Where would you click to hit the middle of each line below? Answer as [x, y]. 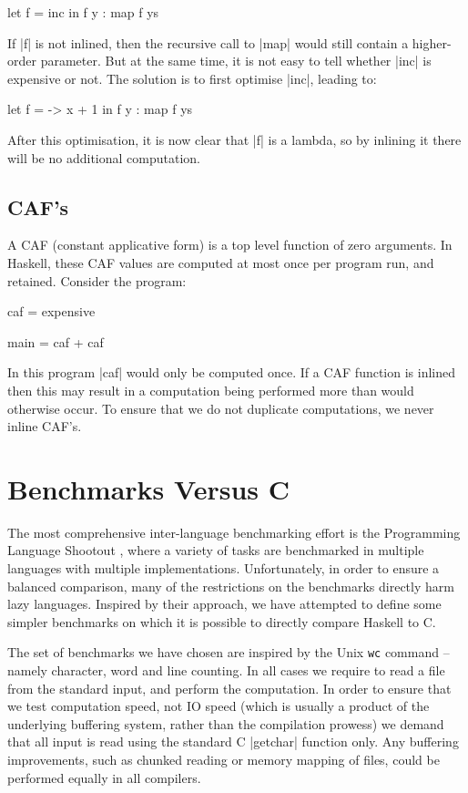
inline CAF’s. [45, 426]
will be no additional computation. [104, 157]
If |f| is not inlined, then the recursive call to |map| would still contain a [208, 42]
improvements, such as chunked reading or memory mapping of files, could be [224, 760]
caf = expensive [51, 311]
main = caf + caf [56, 341]
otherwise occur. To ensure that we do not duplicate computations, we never [221, 408]
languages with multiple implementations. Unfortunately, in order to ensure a [224, 568]
